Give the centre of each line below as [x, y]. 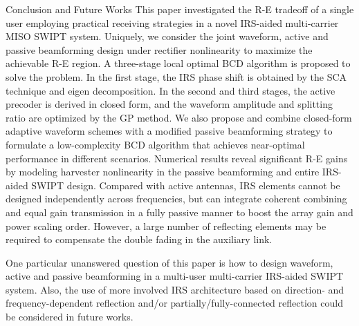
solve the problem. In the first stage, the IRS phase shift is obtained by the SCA [176, 76]
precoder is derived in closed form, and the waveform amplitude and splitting [169, 104]
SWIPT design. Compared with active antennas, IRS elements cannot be [186, 185]
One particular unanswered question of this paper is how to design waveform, [169, 262]
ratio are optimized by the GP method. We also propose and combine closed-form [179, 117]
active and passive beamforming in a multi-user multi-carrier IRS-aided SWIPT [175, 276]
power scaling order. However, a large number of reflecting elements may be [166, 226]
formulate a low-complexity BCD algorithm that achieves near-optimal [155, 144]
